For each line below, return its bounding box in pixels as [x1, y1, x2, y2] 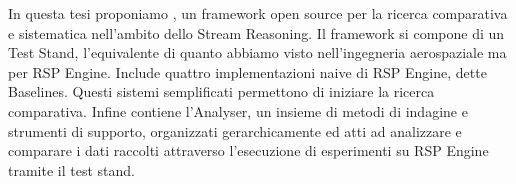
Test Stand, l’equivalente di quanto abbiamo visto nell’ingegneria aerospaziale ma [8, 42, 507, 63]
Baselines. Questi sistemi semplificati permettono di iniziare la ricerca [8, 81, 435, 102]
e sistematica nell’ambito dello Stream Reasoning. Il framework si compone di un [8, 22, 505, 43]
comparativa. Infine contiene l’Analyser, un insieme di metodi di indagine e [8, 100, 468, 121]
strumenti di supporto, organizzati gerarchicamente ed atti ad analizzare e [8, 120, 462, 141]
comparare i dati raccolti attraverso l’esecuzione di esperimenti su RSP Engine [8, 140, 489, 161]
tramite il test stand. [8, 159, 135, 180]
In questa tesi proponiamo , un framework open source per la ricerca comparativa [8, 3, 508, 23]
